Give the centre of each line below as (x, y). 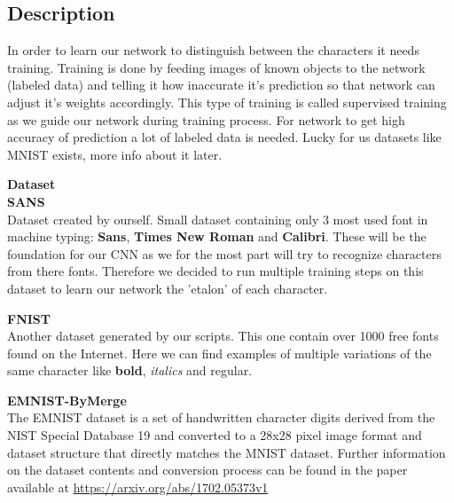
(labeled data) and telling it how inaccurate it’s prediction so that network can (221, 85)
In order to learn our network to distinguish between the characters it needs (213, 50)
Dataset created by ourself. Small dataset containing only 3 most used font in (218, 219)
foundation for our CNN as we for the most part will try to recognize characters (224, 253)
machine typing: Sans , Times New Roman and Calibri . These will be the (217, 236)
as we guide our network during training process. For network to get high (206, 119)
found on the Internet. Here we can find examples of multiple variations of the (219, 353)
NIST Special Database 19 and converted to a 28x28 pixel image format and (215, 435)
